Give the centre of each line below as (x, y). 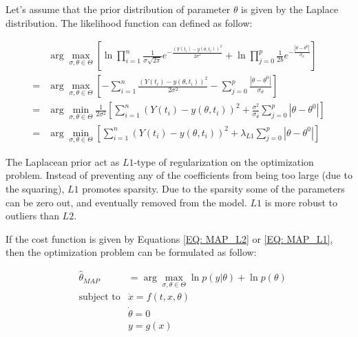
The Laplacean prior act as (63, 161)
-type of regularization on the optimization (224, 161)
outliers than (32, 216)
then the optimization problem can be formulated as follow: (131, 252)
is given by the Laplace (290, 9)
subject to (99, 297)
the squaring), (35, 188)
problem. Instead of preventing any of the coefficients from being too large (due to (179, 175)
